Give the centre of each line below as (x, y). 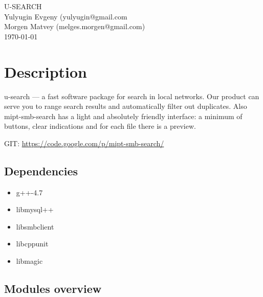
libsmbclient (35, 226)
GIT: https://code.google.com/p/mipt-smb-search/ (84, 143)
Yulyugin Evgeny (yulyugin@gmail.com (66, 16)
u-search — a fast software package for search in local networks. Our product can (132, 96)
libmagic (29, 261)
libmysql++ (35, 209)
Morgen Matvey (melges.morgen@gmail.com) (75, 26)
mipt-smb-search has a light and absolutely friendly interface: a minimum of (123, 116)
